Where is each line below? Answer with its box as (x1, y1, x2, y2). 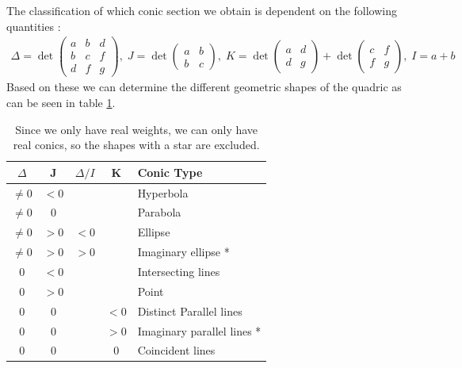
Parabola (137, 204, 181, 220)
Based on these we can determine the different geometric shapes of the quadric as (6, 79, 402, 95)
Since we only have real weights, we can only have (15, 121, 258, 137)
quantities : (6, 17, 61, 34)
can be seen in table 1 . (6, 94, 116, 110)
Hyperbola (137, 184, 189, 201)
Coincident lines (137, 342, 216, 358)
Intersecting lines (137, 263, 220, 279)
